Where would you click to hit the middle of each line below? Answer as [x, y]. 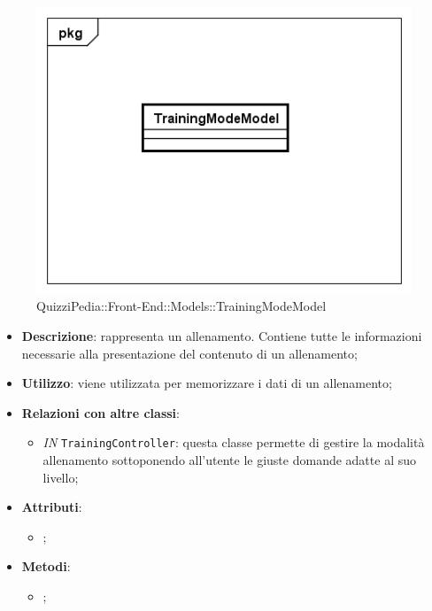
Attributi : [52, 507]
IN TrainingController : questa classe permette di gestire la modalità [234, 442]
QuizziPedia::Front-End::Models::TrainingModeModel [181, 306]
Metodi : [46, 566]
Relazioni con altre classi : [100, 412]
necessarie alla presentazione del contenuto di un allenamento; [189, 353]
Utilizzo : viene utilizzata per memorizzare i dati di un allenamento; [207, 383]
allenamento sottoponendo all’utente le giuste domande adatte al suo [229, 460]
